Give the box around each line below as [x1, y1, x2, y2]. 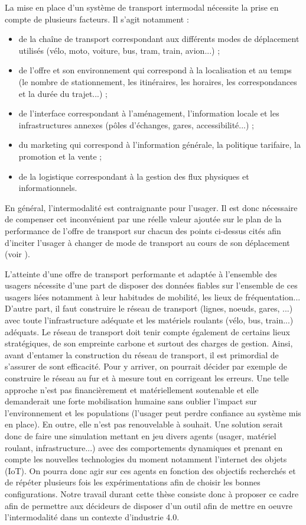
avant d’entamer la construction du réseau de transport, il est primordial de [5, 348, 279, 361]
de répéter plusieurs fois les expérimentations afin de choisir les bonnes [5, 476, 261, 488]
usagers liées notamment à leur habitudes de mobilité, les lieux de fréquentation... [5, 290, 301, 303]
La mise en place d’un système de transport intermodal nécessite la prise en [5, 1, 279, 13]
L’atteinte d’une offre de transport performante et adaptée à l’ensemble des [5, 267, 277, 280]
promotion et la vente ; [18, 150, 102, 162]
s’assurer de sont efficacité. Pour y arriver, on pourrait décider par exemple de [5, 360, 288, 372]
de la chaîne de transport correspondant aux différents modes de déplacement [18, 33, 300, 45]
